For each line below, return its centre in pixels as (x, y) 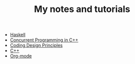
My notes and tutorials (82, 9)
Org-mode (21, 56)
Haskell (18, 35)
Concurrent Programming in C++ (44, 40)
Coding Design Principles (36, 45)
